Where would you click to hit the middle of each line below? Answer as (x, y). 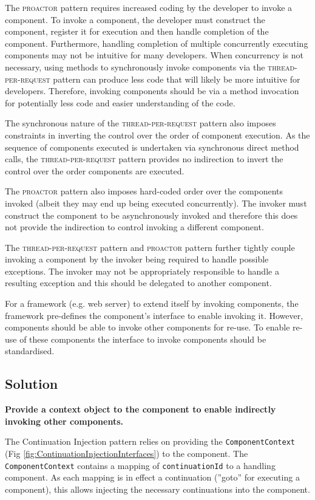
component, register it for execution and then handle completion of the (137, 31)
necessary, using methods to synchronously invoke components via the (135, 67)
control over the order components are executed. (95, 170)
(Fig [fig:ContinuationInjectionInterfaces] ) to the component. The (127, 454)
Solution (32, 384)
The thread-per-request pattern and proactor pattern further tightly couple (150, 247)
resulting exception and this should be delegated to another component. (138, 283)
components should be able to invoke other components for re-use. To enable (147, 327)
